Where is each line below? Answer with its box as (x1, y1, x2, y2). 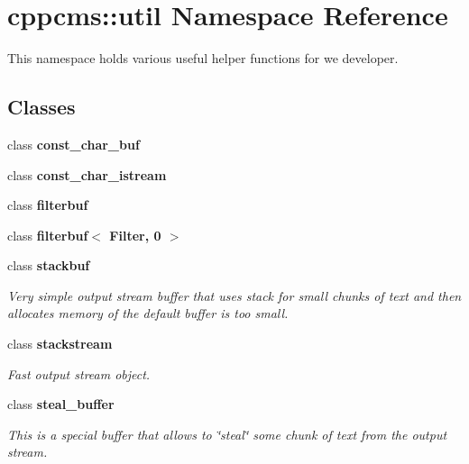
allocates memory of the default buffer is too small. (7, 304, 289, 323)
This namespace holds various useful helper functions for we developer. (7, 49, 399, 68)
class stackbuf (7, 256, 90, 275)
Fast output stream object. (7, 364, 151, 383)
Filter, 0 (109, 225, 161, 244)
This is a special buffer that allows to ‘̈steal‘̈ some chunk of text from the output (7, 424, 447, 443)
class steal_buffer (7, 395, 115, 414)
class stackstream (7, 334, 113, 353)
